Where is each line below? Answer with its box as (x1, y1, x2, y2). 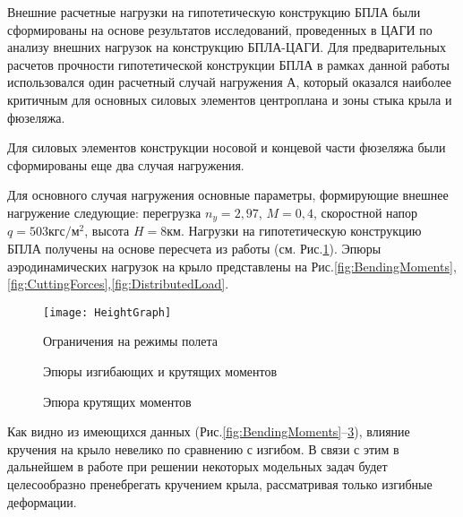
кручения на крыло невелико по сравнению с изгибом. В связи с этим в (7, 439, 399, 458)
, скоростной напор (313, 202, 418, 221)
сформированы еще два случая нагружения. (7, 155, 244, 174)
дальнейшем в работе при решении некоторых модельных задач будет (7, 457, 388, 476)
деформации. (7, 492, 77, 511)
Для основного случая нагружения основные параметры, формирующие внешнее (7, 185, 449, 204)
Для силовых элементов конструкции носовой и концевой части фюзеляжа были (7, 138, 446, 157)
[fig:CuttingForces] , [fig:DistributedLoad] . (7, 274, 229, 293)
